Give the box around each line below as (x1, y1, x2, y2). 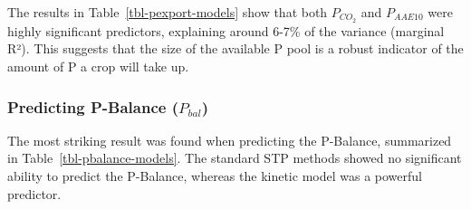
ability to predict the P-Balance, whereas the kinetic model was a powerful (7, 166, 422, 185)
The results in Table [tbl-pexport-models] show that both (7, 3, 328, 21)
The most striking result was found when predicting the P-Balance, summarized (7, 130, 452, 149)
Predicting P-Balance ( (7, 95, 178, 118)
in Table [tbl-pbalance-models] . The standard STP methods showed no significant (7, 148, 462, 167)
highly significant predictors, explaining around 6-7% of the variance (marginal (7, 21, 445, 40)
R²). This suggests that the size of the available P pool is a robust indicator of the (7, 39, 464, 58)
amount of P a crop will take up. (7, 57, 189, 76)
